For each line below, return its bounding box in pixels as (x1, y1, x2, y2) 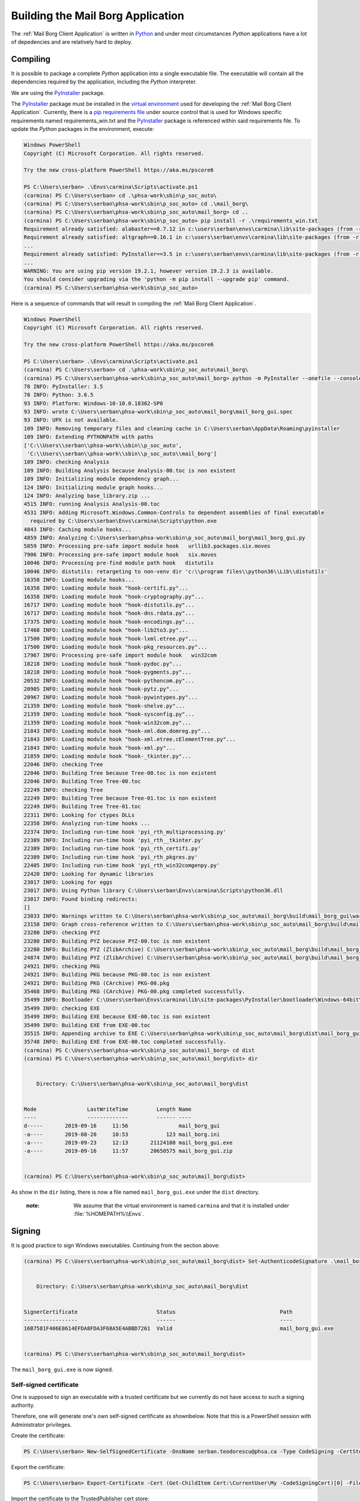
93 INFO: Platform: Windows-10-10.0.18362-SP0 (23, 400, 163, 406)
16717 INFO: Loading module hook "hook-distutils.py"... (23, 602, 195, 609)
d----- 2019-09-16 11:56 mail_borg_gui (23, 1123, 220, 1129)
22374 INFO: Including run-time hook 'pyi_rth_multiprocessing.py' (23, 829, 227, 835)
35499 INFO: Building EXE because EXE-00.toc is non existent (23, 1013, 211, 1020)
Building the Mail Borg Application (11, 9, 184, 22)
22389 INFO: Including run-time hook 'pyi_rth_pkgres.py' (23, 853, 198, 860)
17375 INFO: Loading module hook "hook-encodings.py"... (23, 618, 195, 625)
